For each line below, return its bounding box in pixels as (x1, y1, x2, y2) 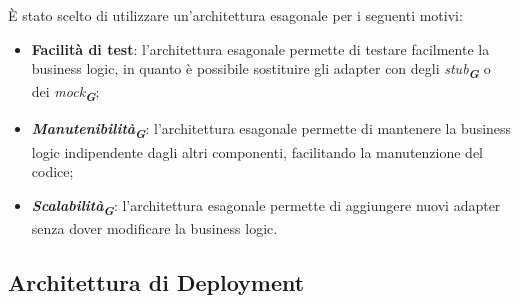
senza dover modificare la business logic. (31, 217, 278, 238)
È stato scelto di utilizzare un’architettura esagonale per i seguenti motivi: (8, 5, 463, 25)
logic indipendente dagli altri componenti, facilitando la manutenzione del (31, 141, 484, 162)
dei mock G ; (31, 81, 100, 106)
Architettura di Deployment (8, 266, 305, 297)
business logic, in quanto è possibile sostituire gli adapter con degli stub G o (31, 58, 491, 82)
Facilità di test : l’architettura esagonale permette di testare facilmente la (31, 38, 490, 59)
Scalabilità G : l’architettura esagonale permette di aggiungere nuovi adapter (31, 194, 501, 219)
